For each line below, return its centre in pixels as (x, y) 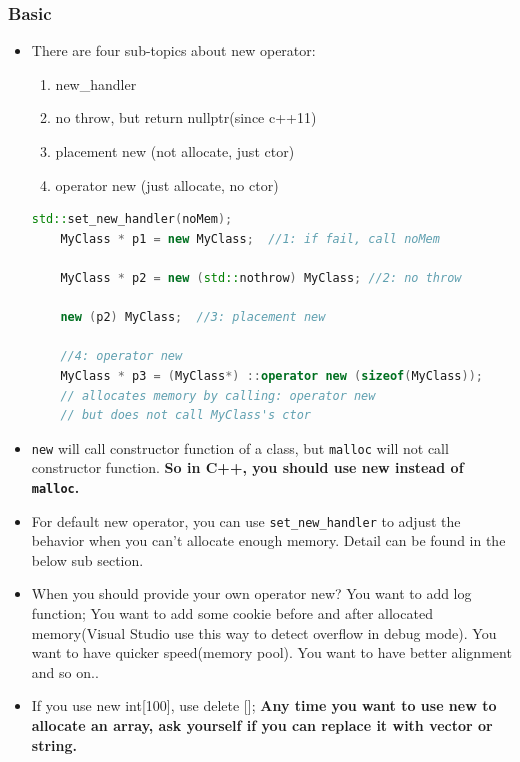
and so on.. (65, 671)
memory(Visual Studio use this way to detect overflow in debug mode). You (264, 632)
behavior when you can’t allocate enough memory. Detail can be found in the (268, 540)
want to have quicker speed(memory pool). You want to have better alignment (271, 652)
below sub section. (87, 559)
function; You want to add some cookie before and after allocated (232, 613)
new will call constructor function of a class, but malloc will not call (240, 447)
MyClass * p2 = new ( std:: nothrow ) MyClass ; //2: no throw (261, 277)
